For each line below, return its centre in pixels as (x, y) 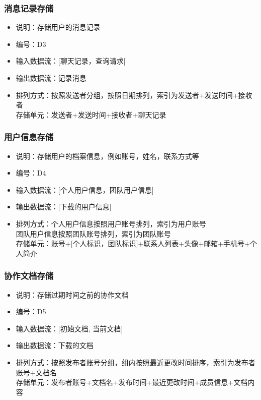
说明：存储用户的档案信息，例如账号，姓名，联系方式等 (107, 156)
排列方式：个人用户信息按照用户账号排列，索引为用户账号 (111, 223)
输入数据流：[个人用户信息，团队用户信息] (85, 189)
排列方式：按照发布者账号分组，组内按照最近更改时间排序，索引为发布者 (136, 362)
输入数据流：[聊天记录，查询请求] (71, 61)
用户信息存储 (29, 137)
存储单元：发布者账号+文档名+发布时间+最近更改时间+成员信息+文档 (132, 382)
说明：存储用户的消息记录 (58, 27)
